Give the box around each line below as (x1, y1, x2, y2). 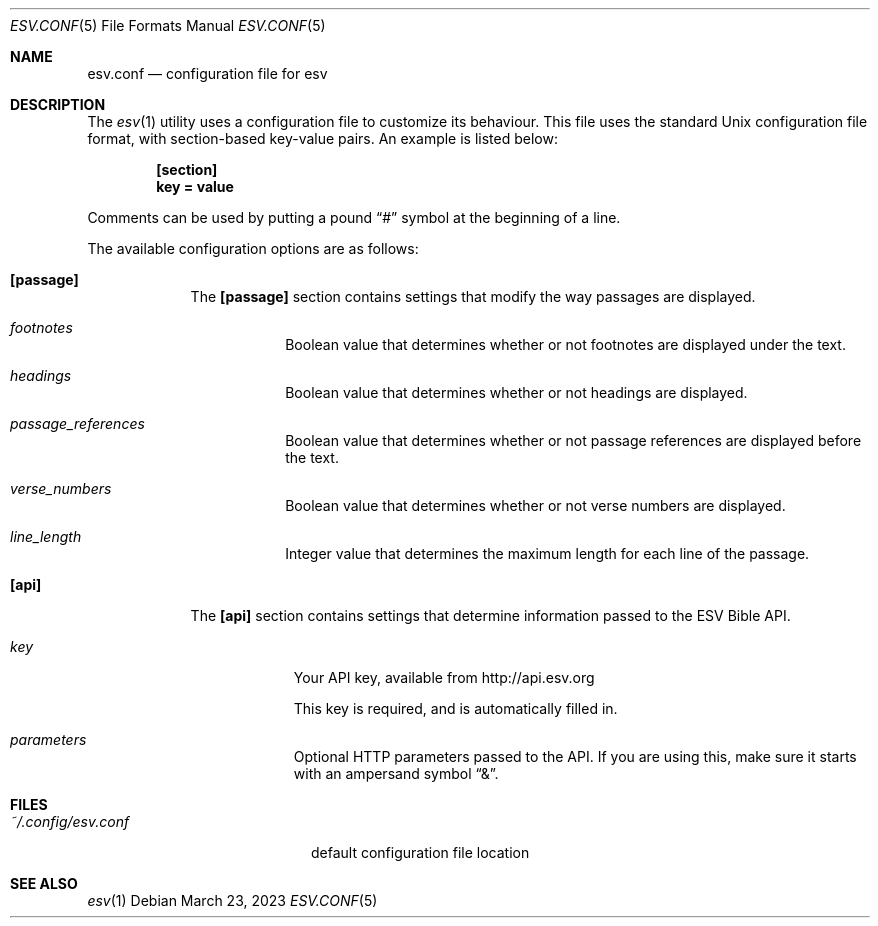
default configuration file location (311, 844, 530, 861)
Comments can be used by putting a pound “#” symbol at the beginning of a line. (87, 209, 621, 226)
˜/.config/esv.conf (10, 813, 130, 830)
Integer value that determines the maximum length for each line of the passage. (285, 545, 810, 562)
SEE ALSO (10, 875, 78, 892)
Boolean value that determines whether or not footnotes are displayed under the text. (285, 336, 846, 353)
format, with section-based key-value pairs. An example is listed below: (87, 130, 558, 147)
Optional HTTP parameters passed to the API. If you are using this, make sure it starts (293, 748, 857, 765)
